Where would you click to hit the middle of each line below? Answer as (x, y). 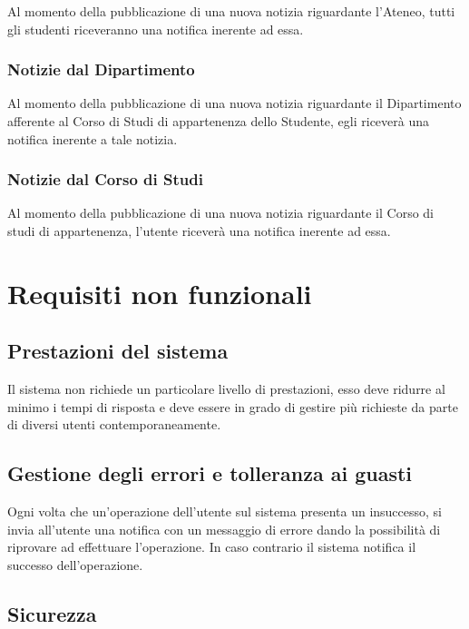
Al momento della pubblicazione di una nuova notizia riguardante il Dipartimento (234, 103)
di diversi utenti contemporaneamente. (114, 424)
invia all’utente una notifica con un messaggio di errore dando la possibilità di (224, 529)
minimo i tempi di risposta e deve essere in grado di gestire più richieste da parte (233, 406)
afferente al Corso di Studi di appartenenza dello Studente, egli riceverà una (219, 121)
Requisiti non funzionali (160, 293)
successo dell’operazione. (75, 564)
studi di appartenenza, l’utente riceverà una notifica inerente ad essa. (199, 231)
